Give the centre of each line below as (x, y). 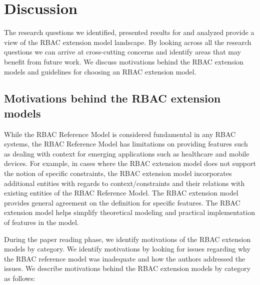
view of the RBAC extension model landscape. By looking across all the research (128, 42)
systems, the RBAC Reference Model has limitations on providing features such (126, 144)
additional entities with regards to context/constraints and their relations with (124, 183)
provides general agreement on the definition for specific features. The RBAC (122, 202)
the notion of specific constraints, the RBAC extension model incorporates (118, 173)
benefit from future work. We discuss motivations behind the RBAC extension (124, 61)
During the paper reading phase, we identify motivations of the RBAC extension (127, 239)
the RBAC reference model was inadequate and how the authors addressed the (125, 258)
